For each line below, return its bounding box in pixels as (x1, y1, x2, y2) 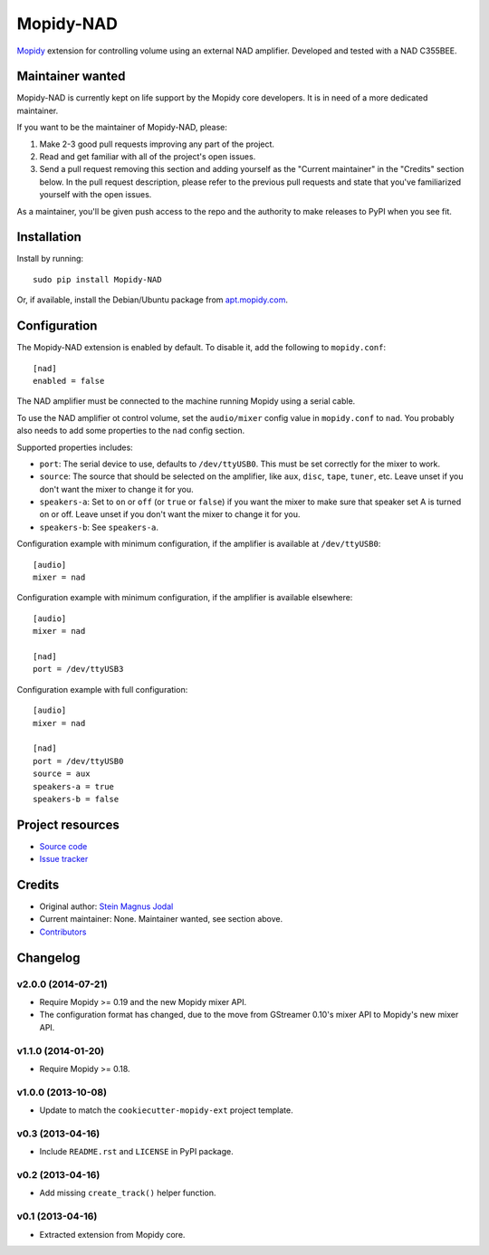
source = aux (33, 769, 91, 779)
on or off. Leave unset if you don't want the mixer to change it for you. (39, 509, 301, 520)
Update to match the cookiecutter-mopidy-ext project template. (39, 1105, 293, 1116)
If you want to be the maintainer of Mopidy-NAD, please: (16, 122, 228, 133)
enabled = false (33, 376, 105, 386)
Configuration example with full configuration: (16, 684, 188, 695)
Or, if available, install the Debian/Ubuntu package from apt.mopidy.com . (16, 294, 289, 305)
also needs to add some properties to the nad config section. (16, 426, 244, 436)
